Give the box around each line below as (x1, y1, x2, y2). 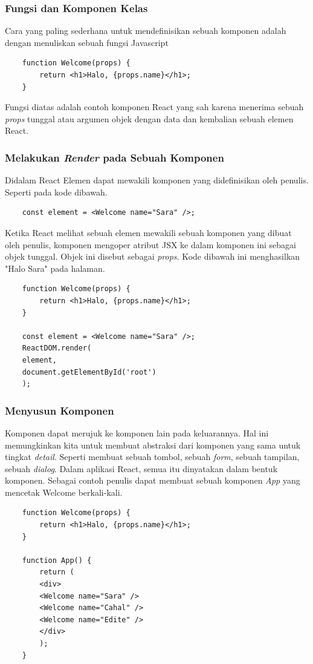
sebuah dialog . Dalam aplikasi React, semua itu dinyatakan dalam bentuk (5, 462, 278, 475)
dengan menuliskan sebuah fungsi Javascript (5, 36, 169, 48)
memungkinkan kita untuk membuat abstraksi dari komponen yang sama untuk (5, 438, 301, 451)
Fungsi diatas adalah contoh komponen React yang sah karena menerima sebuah (5, 100, 304, 113)
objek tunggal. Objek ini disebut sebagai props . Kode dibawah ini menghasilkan (5, 250, 300, 263)
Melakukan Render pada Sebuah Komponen (5, 150, 224, 165)
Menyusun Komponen (5, 403, 114, 418)
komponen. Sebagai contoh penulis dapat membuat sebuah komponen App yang (5, 474, 300, 487)
